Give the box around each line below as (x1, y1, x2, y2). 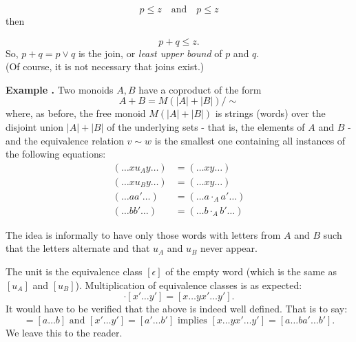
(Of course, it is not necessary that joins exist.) (6, 59, 205, 74)
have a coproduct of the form (138, 82, 262, 96)
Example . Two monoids (6, 82, 114, 96)
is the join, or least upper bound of (78, 45, 222, 60)
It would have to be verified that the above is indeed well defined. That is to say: (6, 301, 348, 316)
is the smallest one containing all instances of (154, 133, 346, 147)
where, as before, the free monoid (6, 106, 146, 120)
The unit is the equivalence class (6, 264, 143, 279)
